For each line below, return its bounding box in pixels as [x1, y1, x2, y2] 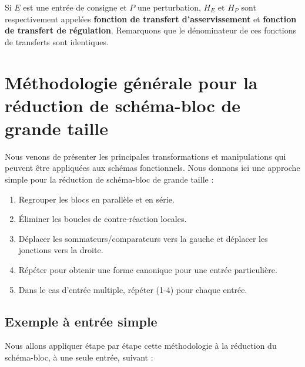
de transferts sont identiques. [5, 35, 109, 48]
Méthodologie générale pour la [5, 70, 258, 94]
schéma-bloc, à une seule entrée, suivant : [5, 351, 153, 363]
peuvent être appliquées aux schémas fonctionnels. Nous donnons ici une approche [5, 161, 300, 174]
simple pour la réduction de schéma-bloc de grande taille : [5, 173, 214, 186]
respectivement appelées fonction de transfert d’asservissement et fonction [5, 12, 297, 25]
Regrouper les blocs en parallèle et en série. [18, 193, 175, 205]
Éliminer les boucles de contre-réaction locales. [18, 213, 187, 225]
